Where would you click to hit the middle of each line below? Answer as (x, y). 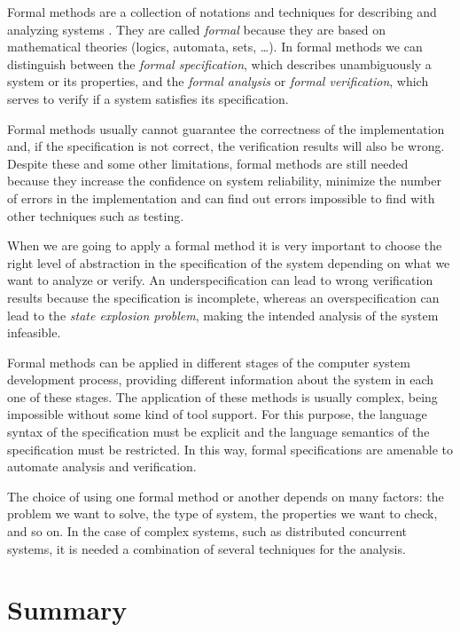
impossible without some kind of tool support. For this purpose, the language (217, 414)
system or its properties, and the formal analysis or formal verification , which (218, 81)
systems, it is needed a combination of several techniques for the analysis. (207, 548)
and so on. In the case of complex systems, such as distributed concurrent (207, 531)
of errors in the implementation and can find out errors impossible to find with (221, 197)
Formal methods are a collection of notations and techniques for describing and (222, 12)
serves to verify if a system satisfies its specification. (148, 98)
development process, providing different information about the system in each (221, 379)
